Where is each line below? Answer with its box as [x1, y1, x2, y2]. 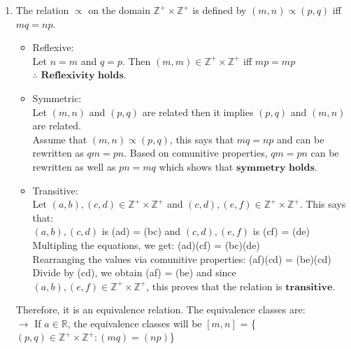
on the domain [88, 3, 150, 17]
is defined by [192, 3, 247, 17]
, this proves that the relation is [146, 278, 282, 293]
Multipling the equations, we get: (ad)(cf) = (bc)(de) [32, 237, 260, 252]
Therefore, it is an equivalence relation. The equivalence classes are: [15, 302, 306, 317]
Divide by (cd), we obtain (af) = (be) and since [32, 265, 236, 280]
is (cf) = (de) [252, 224, 310, 238]
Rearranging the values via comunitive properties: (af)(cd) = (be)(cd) [32, 251, 331, 266]
